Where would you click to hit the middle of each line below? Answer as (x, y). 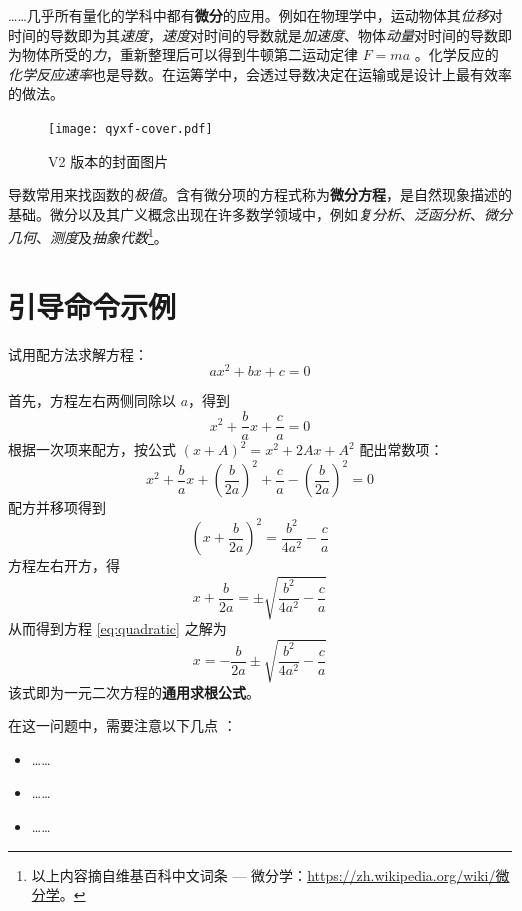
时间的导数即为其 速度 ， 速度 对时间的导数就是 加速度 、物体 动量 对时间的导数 (253, 34)
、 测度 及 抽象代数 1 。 (102, 236)
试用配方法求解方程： (78, 353)
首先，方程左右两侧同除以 (92, 400)
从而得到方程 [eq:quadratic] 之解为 (117, 628)
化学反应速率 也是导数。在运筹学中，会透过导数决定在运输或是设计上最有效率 (260, 73)
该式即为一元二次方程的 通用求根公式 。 (134, 691)
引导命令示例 (92, 305)
